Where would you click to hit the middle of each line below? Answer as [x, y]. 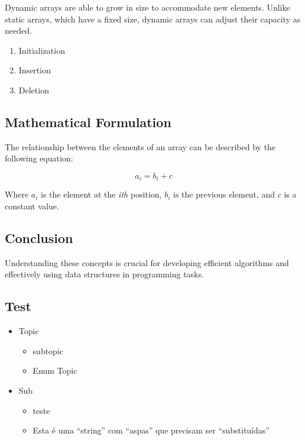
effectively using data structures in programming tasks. [104, 274]
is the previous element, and [224, 194]
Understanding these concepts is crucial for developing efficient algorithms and [147, 262]
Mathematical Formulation [88, 122]
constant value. [32, 206]
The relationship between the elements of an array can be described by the [140, 146]
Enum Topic [55, 371]
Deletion [34, 90]
